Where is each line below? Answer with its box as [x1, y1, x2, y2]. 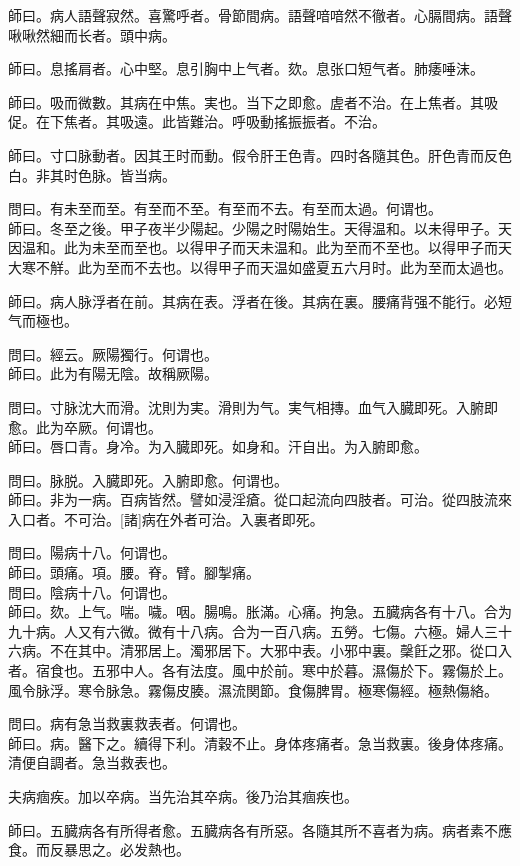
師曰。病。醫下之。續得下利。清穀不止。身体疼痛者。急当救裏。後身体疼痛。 [8, 732, 512, 753]
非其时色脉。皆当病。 [35, 164, 176, 185]
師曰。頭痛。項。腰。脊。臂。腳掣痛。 [8, 562, 260, 583]
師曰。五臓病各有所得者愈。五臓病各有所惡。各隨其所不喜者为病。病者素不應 [8, 819, 512, 840]
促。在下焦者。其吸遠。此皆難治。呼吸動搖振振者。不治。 [8, 111, 386, 132]
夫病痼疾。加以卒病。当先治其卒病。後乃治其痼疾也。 [8, 786, 358, 806]
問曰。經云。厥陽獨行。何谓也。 [8, 343, 218, 364]
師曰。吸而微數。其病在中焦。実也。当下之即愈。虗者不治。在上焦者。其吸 [8, 91, 498, 112]
